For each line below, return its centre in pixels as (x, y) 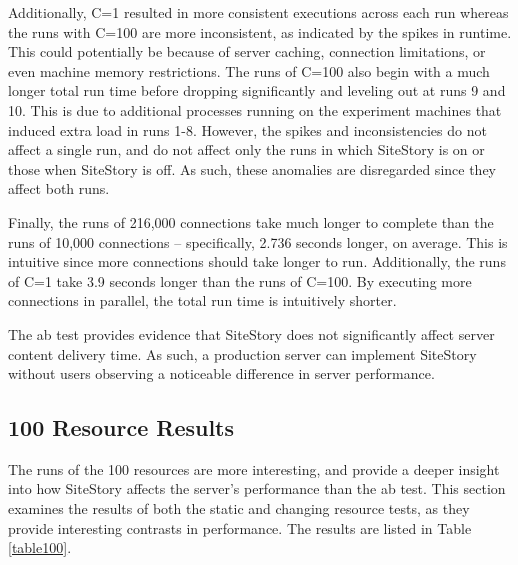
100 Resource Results (121, 427)
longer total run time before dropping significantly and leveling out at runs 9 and (257, 90)
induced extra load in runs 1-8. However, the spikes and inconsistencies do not (247, 129)
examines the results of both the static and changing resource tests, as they (239, 508)
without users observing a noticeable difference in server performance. (221, 373)
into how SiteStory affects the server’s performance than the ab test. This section (257, 488)
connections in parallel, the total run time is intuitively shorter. (202, 300)
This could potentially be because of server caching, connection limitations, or (247, 51)
